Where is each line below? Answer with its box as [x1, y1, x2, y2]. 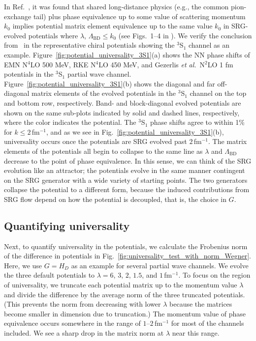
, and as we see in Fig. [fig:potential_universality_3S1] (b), [46, 126, 224, 137]
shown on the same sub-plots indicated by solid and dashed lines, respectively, [4, 107, 240, 117]
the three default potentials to [4, 270, 95, 280]
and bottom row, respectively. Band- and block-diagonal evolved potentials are [4, 97, 241, 108]
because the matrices [169, 299, 232, 309]
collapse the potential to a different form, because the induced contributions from [4, 184, 250, 195]
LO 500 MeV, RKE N [30, 59, 96, 69]
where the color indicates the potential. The [4, 117, 136, 127]
